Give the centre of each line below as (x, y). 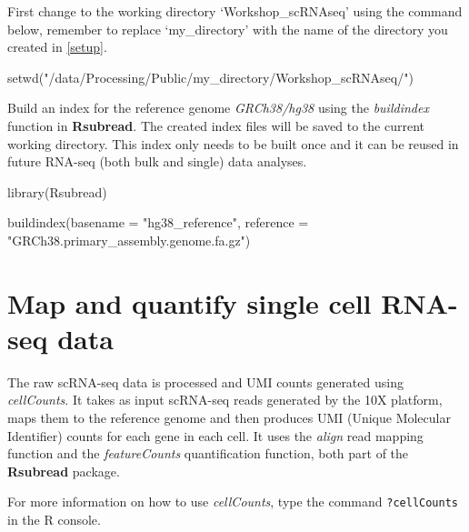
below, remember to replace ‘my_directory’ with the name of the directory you (228, 29)
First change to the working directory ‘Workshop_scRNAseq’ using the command (235, 11)
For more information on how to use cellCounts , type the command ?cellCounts (233, 502)
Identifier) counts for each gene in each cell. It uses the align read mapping (215, 435)
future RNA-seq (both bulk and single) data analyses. (157, 161)
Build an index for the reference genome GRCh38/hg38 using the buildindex (218, 108)
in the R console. (54, 520)
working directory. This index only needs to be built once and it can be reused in (233, 143)
